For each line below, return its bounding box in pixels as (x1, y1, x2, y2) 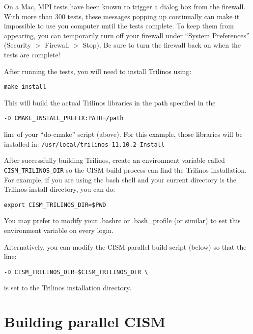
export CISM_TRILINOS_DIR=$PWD (4, 201, 106, 208)
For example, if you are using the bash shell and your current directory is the (4, 174, 236, 184)
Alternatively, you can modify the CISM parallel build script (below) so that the (4, 241, 247, 252)
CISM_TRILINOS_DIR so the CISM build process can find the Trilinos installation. (4, 164, 247, 175)
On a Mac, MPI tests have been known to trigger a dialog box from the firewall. (4, 1, 246, 11)
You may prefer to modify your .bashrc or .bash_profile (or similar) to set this (4, 215, 241, 226)
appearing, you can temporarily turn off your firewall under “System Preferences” (4, 30, 250, 40)
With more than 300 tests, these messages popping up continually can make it (4, 11, 240, 21)
